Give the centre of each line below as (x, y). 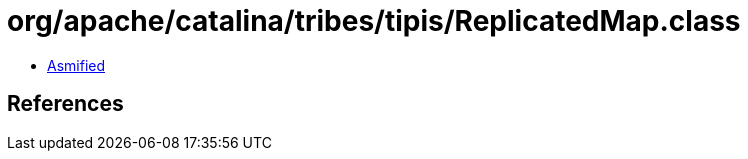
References (65, 104)
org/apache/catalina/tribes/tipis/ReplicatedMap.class (374, 21)
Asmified (76, 65)
